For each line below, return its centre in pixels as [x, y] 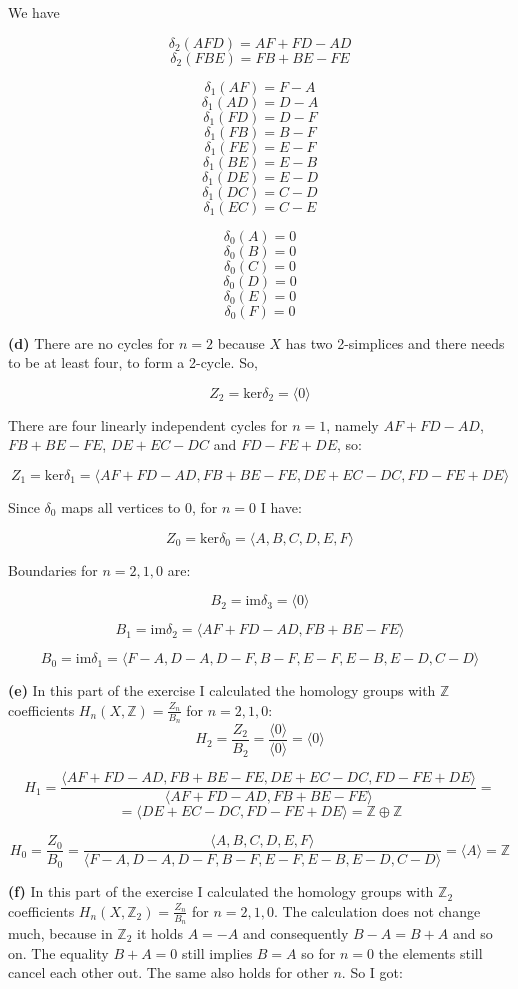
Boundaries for [53, 569]
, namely [352, 424]
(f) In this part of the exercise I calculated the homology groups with [221, 891]
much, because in [60, 933]
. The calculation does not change [377, 910]
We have [34, 12]
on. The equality [58, 952]
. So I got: [372, 972]
